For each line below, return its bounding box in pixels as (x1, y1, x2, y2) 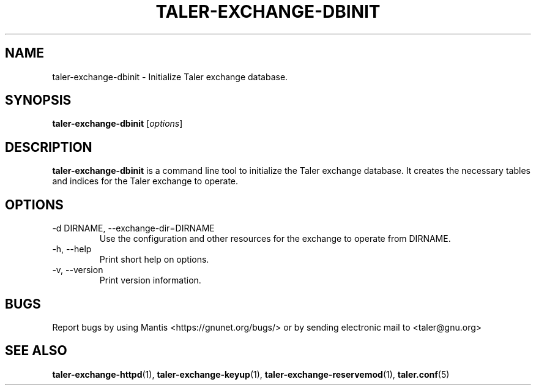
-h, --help (52, 244, 92, 255)
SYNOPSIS (5, 92, 72, 108)
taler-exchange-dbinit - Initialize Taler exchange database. (52, 71, 288, 82)
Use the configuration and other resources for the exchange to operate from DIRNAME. (99, 233, 451, 244)
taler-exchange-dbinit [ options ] (52, 118, 183, 129)
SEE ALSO (5, 343, 67, 359)
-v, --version (52, 264, 103, 276)
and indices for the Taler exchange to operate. (52, 176, 239, 187)
